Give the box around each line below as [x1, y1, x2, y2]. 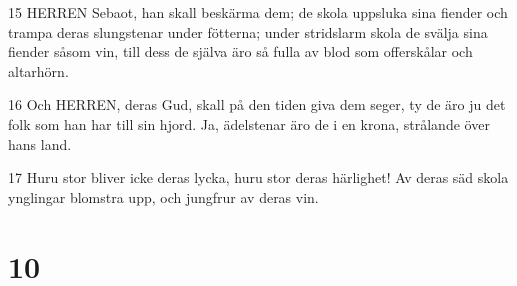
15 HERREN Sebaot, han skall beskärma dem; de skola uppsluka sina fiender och [8, 2, 508, 22]
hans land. [8, 133, 72, 154]
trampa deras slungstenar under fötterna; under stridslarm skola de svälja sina [8, 21, 488, 42]
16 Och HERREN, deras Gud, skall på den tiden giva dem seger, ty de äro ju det [8, 94, 506, 115]
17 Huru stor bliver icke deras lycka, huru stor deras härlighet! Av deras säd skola [8, 167, 509, 188]
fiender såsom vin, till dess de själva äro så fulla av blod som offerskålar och [8, 41, 473, 62]
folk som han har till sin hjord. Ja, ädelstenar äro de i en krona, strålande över [8, 113, 490, 134]
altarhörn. [8, 60, 69, 81]
